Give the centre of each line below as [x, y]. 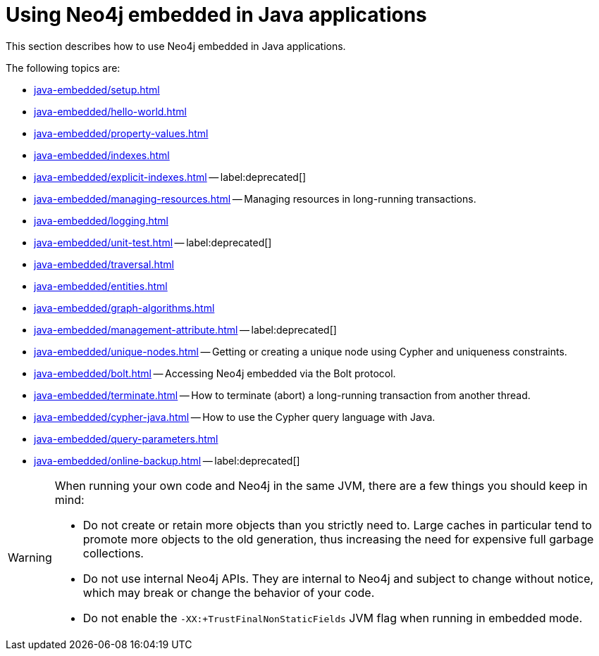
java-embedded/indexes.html [102, 155]
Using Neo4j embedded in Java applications [216, 15]
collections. [113, 553]
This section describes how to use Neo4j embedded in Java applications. [176, 46]
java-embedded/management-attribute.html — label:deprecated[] [185, 329]
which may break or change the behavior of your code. [229, 592]
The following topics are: [63, 68]
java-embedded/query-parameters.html [126, 439]
